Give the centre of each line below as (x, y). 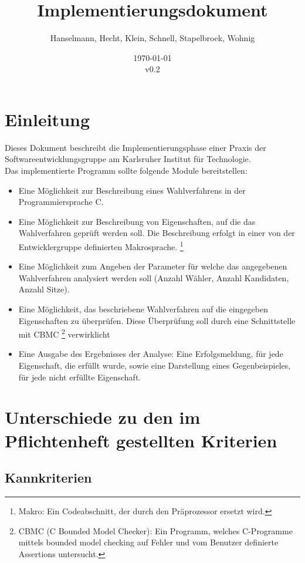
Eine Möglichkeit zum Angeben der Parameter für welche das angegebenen (153, 266)
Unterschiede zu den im (103, 417)
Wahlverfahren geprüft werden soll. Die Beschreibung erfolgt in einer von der (157, 233)
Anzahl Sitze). (44, 289)
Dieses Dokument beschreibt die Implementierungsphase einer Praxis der (135, 147)
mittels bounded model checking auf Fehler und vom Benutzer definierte (148, 542)
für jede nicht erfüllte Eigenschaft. (80, 377)
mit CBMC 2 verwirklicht (64, 333)
